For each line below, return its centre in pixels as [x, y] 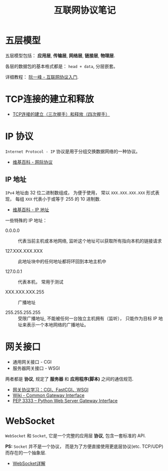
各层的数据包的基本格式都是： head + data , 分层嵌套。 [62, 66]
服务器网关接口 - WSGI [36, 368]
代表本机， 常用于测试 [41, 282]
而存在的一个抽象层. [26, 452]
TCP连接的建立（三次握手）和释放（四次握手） [61, 114]
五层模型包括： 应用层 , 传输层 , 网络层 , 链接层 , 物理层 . [60, 55]
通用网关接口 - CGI [32, 362]
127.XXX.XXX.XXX [24, 251]
